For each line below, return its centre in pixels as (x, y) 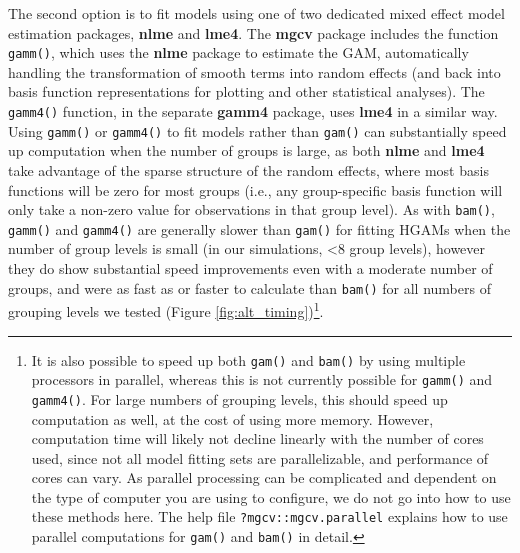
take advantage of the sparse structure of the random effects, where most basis (248, 169)
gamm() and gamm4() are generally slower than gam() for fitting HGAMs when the (259, 228)
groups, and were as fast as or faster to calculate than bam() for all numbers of (249, 287)
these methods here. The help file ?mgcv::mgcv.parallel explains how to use (269, 516)
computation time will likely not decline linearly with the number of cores (257, 438)
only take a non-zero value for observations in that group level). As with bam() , (251, 209)
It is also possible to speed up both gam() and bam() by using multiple (248, 359)
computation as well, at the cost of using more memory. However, (232, 418)
